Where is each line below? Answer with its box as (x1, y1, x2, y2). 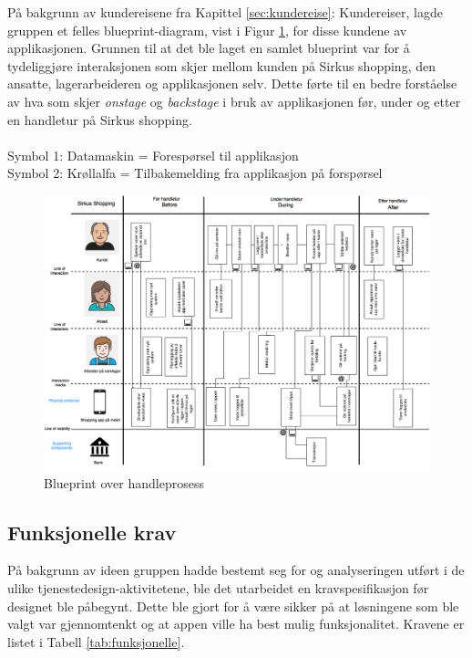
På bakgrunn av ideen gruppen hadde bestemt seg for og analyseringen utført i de (7, 560, 465, 580)
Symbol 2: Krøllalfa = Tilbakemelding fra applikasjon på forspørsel (7, 163, 383, 183)
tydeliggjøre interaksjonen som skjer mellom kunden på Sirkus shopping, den (7, 56, 436, 75)
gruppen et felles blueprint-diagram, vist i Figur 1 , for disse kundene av (7, 20, 407, 39)
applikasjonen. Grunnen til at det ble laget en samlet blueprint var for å (7, 38, 410, 57)
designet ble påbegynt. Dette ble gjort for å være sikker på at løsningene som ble (7, 596, 459, 615)
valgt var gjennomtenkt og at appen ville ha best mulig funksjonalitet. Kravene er (7, 614, 465, 633)
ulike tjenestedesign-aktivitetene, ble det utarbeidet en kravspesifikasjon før (7, 578, 429, 597)
